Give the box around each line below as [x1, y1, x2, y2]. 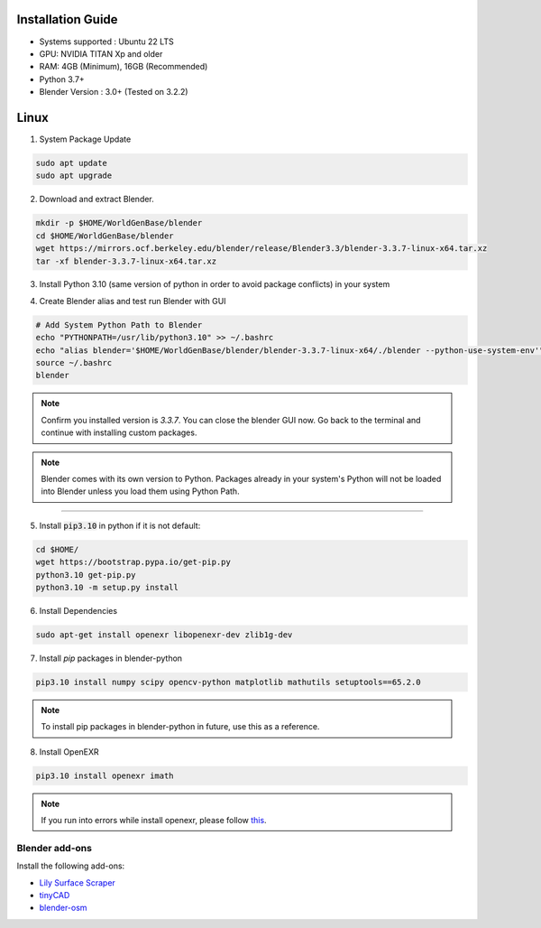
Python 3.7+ [39, 73, 85, 85]
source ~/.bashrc [35, 357, 113, 368]
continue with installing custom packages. [41, 427, 197, 438]
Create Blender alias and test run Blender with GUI [39, 295, 226, 306]
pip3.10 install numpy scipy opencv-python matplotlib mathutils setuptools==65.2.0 [35, 677, 421, 687]
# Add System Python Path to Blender [35, 320, 203, 329]
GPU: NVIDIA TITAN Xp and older [39, 48, 163, 59]
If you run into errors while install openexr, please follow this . [41, 814, 267, 825]
